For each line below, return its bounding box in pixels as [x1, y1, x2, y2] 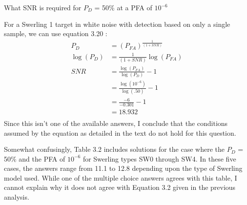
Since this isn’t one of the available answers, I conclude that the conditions [4, 118, 228, 128]
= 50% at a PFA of [94, 2, 152, 12]
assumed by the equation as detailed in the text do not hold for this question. [4, 127, 236, 138]
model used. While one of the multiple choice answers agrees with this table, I [4, 172, 237, 183]
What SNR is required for [4, 2, 82, 12]
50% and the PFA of [4, 153, 65, 164]
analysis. [4, 192, 29, 202]
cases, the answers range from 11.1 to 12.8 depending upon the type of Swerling [4, 163, 243, 173]
